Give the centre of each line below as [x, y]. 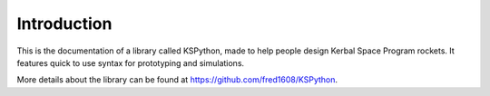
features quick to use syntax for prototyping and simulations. [131, 62]
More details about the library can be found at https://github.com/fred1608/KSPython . [177, 80]
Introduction [64, 24]
